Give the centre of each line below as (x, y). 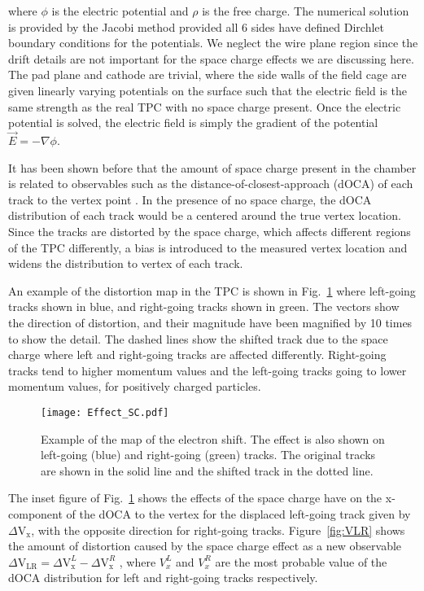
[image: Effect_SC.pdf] (105, 412)
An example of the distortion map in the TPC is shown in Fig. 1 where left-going (212, 290)
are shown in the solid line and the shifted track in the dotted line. (207, 470)
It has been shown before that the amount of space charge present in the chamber (212, 167)
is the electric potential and (120, 11)
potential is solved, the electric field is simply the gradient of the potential (193, 123)
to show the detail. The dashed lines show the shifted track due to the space (198, 338)
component (35, 513)
